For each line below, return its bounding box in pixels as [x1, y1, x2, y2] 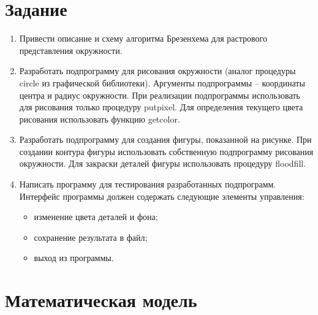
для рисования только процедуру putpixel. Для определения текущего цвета [19, 101, 303, 113]
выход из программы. [34, 251, 114, 264]
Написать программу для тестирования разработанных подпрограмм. [19, 178, 276, 191]
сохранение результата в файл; [34, 230, 148, 243]
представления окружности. [19, 44, 123, 56]
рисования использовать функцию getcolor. [19, 112, 180, 125]
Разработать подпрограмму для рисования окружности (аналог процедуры [19, 64, 296, 77]
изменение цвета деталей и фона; [34, 210, 158, 223]
